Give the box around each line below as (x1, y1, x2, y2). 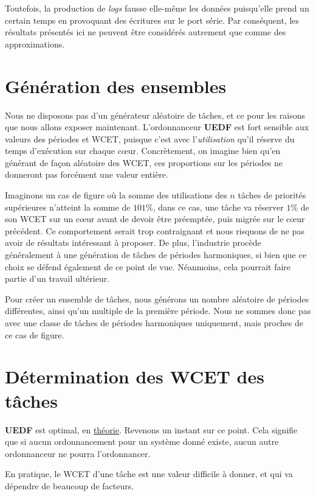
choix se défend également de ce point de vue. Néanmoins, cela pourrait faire (5, 260, 291, 273)
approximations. (5, 37, 65, 50)
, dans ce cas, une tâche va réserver (153, 200, 284, 213)
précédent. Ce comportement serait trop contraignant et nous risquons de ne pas (5, 224, 304, 237)
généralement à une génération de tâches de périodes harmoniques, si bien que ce (5, 248, 306, 261)
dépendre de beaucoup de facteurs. (5, 479, 134, 492)
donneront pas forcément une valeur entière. (5, 168, 168, 181)
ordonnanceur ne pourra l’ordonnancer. (5, 447, 151, 459)
